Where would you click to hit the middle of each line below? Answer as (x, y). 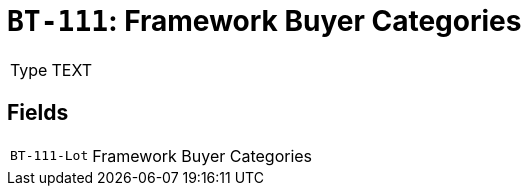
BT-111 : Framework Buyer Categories (264, 21)
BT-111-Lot (49, 156)
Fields (38, 113)
